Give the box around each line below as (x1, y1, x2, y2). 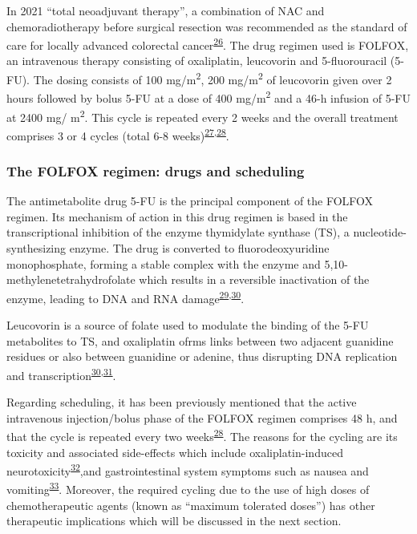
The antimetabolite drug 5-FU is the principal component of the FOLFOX (6, 192, 374, 209)
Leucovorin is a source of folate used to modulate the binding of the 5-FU (6, 317, 369, 334)
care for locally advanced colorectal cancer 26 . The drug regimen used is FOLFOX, (6, 34, 409, 53)
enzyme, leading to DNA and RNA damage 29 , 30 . (6, 287, 245, 306)
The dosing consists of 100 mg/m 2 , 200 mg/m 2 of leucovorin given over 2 (33, 69, 392, 87)
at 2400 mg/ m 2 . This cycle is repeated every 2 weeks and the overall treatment (6, 106, 399, 125)
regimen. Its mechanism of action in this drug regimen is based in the (6, 208, 348, 225)
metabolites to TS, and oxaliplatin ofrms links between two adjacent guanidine (6, 332, 394, 349)
